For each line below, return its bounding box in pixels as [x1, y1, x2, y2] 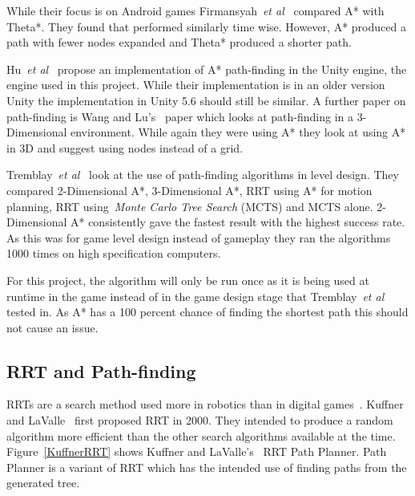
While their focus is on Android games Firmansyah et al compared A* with [6, 2, 385, 18]
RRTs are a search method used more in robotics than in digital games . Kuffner [6, 396, 404, 413]
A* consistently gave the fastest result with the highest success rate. [70, 213, 405, 230]
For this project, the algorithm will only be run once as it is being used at [6, 271, 369, 288]
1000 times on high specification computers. [6, 245, 221, 262]
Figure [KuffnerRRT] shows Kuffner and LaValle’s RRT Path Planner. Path [6, 443, 387, 460]
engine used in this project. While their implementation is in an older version [6, 76, 385, 93]
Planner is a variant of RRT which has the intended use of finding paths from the [6, 458, 407, 475]
